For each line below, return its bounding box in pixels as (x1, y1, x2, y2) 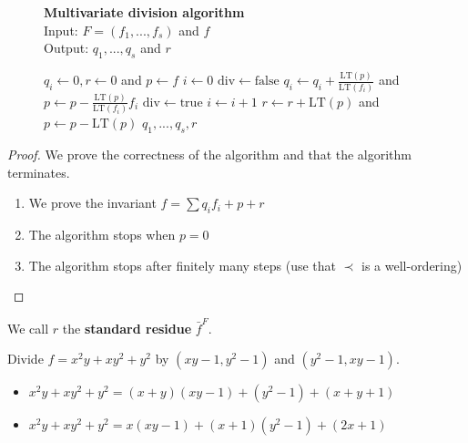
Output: (44, 38, 89, 57)
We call (7, 318, 49, 337)
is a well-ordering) (361, 255, 463, 274)
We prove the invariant (28, 193, 157, 212)
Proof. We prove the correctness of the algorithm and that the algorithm (7, 145, 412, 164)
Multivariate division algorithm (44, 3, 245, 21)
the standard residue (62, 318, 192, 337)
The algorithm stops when (28, 225, 176, 244)
